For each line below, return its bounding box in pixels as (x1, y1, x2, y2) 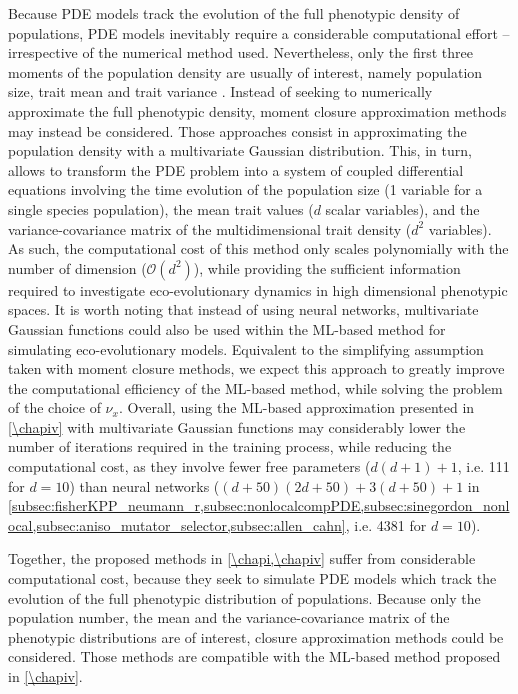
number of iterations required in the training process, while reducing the (8, 436, 452, 457)
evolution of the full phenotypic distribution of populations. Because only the (8, 587, 481, 608)
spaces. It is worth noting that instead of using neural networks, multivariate (8, 299, 479, 320)
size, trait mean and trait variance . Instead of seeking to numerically (8, 81, 433, 102)
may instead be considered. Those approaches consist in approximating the (8, 120, 467, 141)
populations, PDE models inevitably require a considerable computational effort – (8, 22, 510, 43)
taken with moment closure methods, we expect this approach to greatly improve (8, 358, 505, 379)
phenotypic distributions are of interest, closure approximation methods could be (8, 626, 504, 647)
